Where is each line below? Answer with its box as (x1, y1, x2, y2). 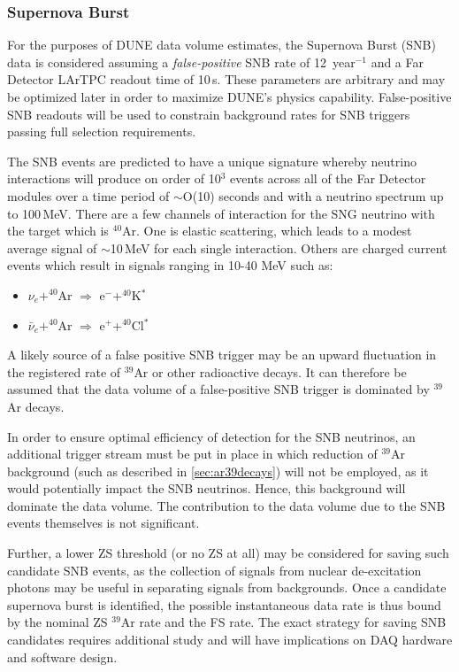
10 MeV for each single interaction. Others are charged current (110, 238, 448, 257)
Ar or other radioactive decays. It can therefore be (134, 362, 407, 381)
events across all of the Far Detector (230, 169, 426, 188)
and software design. (7, 647, 118, 666)
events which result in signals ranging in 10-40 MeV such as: (7, 256, 333, 274)
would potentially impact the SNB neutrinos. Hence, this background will (7, 479, 406, 498)
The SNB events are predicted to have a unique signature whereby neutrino (7, 151, 417, 170)
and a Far (371, 52, 424, 71)
